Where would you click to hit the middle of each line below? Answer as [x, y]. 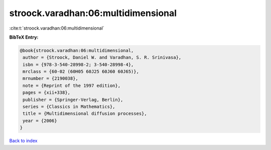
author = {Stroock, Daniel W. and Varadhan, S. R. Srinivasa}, [102, 57]
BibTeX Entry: [24, 37]
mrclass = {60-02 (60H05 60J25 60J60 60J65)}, [81, 72]
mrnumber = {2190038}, [51, 79]
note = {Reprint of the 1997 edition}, [72, 86]
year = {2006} [40, 121]
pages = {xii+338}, [46, 93]
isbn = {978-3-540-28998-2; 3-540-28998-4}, [78, 64]
